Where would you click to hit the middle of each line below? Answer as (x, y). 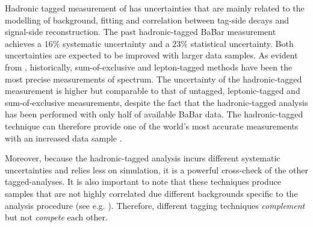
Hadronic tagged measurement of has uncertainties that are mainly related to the (155, 8)
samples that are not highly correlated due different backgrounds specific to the (151, 193)
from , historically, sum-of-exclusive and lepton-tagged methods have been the (149, 67)
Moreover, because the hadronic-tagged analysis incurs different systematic (143, 158)
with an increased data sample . (64, 138)
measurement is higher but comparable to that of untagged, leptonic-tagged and (153, 91)
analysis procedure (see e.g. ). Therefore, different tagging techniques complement (155, 205)
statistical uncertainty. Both (242, 43)
